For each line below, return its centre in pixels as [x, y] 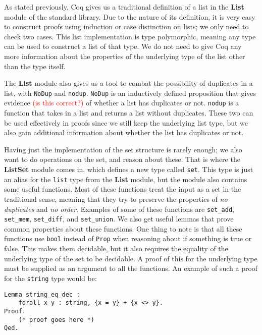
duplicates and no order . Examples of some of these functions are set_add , [119, 209]
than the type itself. [35, 66]
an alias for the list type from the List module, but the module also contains [126, 179]
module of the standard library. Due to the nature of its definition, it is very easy [130, 16]
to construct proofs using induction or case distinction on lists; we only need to [126, 26]
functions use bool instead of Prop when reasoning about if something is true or [128, 238]
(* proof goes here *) [56, 320]
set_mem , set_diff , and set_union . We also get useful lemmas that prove [119, 219]
